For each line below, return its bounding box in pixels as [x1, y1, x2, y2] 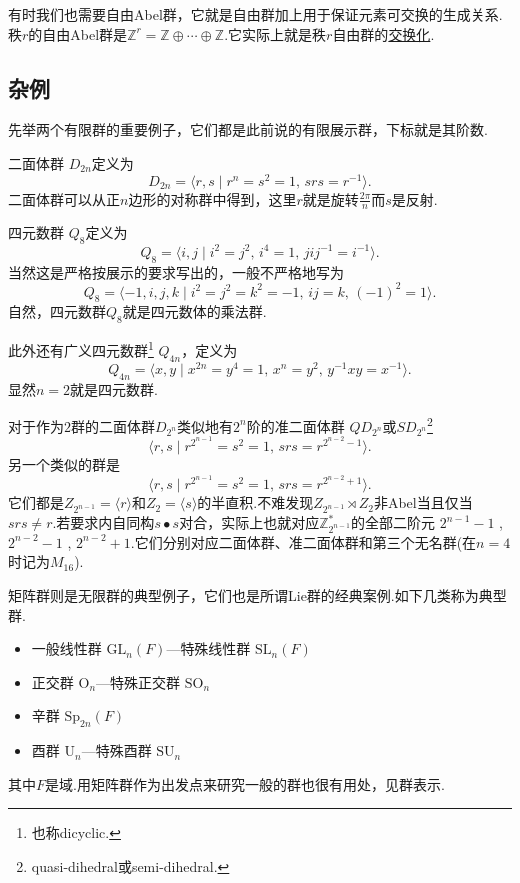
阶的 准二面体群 [246, 415, 345, 436]
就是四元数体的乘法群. [122, 301, 267, 322]
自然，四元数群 [8, 301, 106, 322]
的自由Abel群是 [28, 23, 128, 44]
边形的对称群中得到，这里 [128, 188, 297, 209]
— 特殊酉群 [81, 740, 152, 761]
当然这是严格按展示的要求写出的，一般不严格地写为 [8, 261, 344, 282]
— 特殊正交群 [96, 671, 181, 692]
